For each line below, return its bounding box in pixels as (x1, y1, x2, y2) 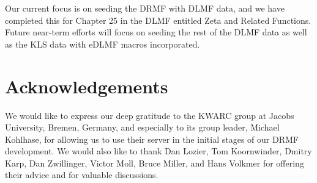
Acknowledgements (5, 73, 168, 98)
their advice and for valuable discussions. (5, 168, 158, 181)
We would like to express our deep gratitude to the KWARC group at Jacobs (5, 109, 294, 121)
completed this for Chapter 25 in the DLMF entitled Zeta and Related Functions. (5, 13, 311, 26)
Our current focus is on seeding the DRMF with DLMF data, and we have (5, 2, 285, 14)
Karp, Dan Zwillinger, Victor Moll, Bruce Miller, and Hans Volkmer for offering (5, 156, 304, 169)
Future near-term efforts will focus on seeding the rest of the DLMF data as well (5, 26, 307, 38)
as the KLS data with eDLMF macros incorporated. (5, 37, 200, 50)
